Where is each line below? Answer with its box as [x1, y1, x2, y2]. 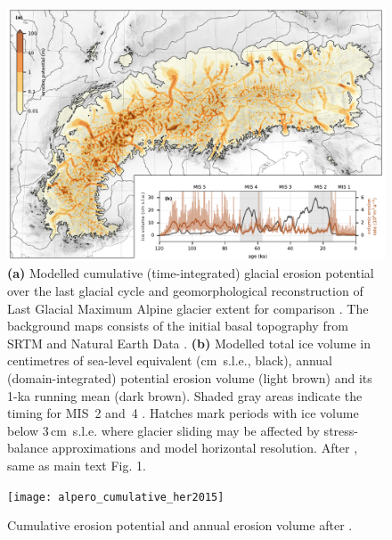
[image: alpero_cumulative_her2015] [7, 490, 225, 503]
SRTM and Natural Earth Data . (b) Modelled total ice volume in [7, 333, 371, 352]
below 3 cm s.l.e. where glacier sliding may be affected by [7, 421, 320, 439]
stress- [323, 421, 358, 439]
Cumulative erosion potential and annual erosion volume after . [7, 516, 353, 535]
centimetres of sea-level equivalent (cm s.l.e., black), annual [7, 351, 333, 370]
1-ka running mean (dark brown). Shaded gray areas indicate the [7, 386, 363, 405]
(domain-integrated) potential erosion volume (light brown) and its [7, 369, 372, 388]
